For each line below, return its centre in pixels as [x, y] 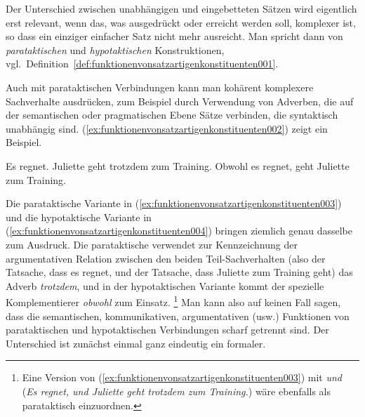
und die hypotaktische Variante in [79, 217]
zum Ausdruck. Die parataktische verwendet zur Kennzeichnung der [152, 244]
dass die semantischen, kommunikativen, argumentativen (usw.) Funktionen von [178, 316]
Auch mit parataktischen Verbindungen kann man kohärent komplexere [160, 87]
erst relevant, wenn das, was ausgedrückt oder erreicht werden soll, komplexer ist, [181, 22]
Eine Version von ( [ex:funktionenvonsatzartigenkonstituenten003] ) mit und [182, 377]
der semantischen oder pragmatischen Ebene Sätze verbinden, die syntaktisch [172, 115]
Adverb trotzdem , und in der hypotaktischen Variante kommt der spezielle [165, 285]
